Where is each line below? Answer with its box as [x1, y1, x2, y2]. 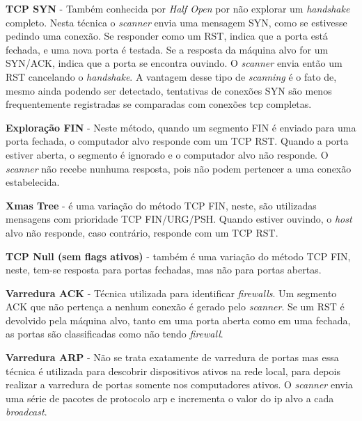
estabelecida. [6, 175, 60, 189]
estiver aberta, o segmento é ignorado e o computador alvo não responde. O [6, 147, 329, 161]
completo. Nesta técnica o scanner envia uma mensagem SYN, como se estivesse [6, 15, 347, 29]
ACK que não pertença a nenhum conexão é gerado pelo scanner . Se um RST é [6, 299, 345, 314]
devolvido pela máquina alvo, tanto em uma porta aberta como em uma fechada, [6, 312, 351, 327]
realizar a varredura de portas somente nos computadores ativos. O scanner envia [6, 377, 353, 392]
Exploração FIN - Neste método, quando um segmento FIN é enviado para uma [6, 120, 356, 134]
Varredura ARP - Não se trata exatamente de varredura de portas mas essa [6, 350, 339, 365]
